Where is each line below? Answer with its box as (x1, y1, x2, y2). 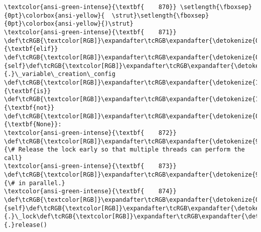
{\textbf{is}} (4, 87, 51, 95)
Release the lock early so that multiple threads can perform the (18, 146, 245, 153)
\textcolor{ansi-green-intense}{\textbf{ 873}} (4, 163, 177, 170)
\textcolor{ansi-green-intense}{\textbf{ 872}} (4, 129, 177, 136)
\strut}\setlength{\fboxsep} (111, 12, 209, 19)
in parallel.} (18, 179, 65, 187)
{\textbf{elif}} (4, 45, 58, 53)
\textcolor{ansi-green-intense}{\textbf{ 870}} (4, 4, 177, 11)
